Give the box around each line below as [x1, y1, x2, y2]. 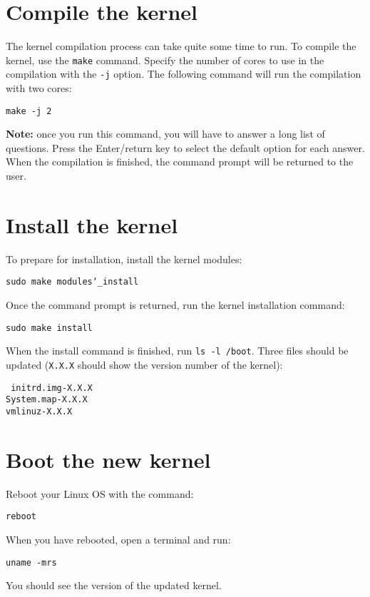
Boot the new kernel [6, 444, 211, 474]
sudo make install [6, 322, 93, 333]
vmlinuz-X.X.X [6, 406, 73, 417]
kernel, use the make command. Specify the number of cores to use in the [6, 52, 324, 67]
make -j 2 [6, 106, 52, 116]
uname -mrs [6, 557, 57, 568]
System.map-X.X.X [6, 394, 88, 405]
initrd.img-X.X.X [11, 382, 93, 393]
